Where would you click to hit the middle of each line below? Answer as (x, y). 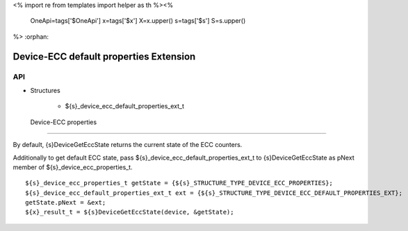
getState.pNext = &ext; (66, 203)
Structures (45, 90)
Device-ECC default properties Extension (104, 57)
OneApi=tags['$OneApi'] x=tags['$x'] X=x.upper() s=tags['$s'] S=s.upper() (138, 21)
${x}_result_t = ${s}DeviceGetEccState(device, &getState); (130, 212)
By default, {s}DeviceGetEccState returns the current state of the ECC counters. (128, 145)
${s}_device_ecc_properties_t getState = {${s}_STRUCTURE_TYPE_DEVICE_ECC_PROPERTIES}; (179, 183)
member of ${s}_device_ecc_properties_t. (73, 167)
